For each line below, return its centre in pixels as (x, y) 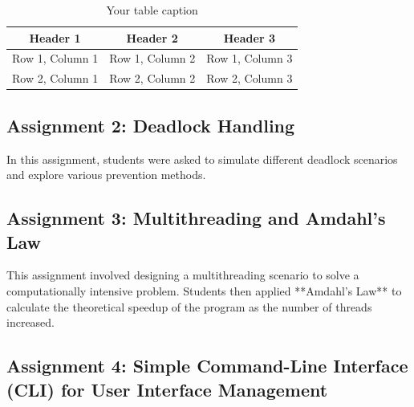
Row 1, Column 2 (152, 58)
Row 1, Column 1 (55, 58)
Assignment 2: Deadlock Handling (151, 125)
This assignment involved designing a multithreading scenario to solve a (183, 275)
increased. (31, 322)
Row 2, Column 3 (250, 78)
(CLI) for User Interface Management (167, 389)
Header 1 (55, 37)
